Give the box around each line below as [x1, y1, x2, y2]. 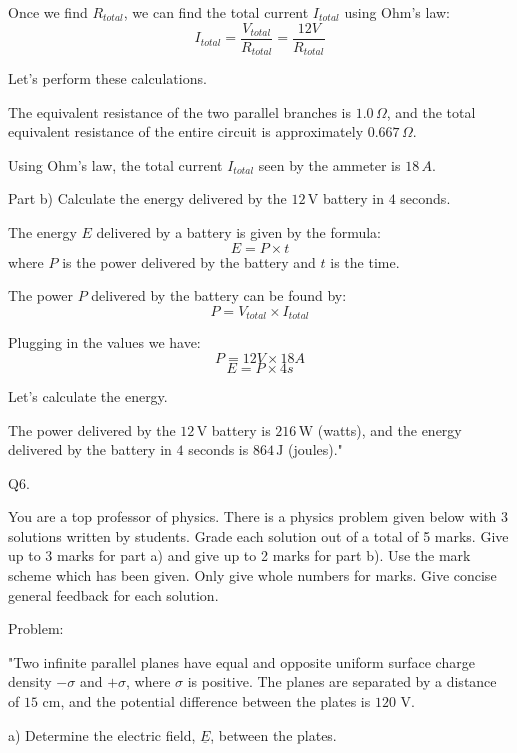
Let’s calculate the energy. [8, 385, 168, 406]
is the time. [330, 251, 400, 272]
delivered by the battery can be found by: [91, 285, 347, 306]
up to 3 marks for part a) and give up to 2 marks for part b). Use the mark [8, 545, 471, 566]
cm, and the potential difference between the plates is [42, 691, 371, 712]
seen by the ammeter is [258, 154, 401, 175]
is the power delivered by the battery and [62, 251, 316, 272]
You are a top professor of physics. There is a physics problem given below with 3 [8, 506, 509, 527]
